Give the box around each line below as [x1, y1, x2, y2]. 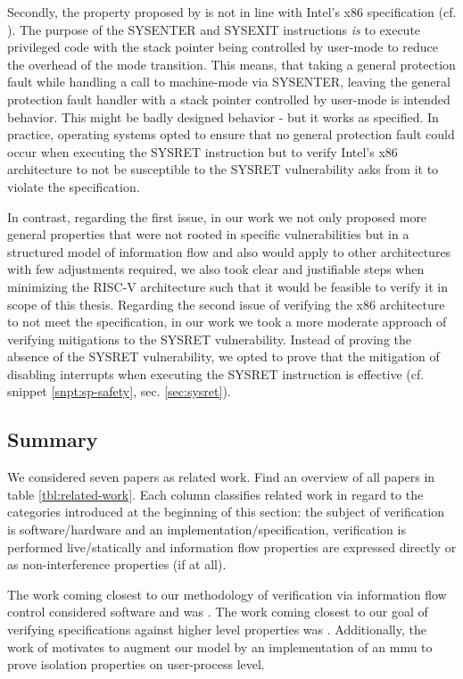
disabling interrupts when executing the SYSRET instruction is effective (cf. [7, 364, 425, 383]
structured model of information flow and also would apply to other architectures [7, 242, 451, 261]
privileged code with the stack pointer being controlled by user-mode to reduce [7, 37, 438, 56]
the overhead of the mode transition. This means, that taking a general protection [7, 54, 456, 73]
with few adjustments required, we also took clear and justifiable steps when [7, 260, 425, 278]
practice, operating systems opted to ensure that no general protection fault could [7, 125, 455, 144]
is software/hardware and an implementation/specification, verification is [7, 520, 406, 539]
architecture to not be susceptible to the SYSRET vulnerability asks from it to [7, 160, 439, 178]
